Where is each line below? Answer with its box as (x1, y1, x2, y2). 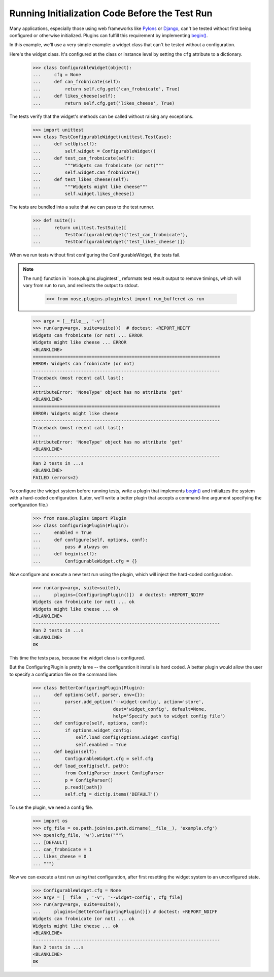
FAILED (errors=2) (32, 475, 79, 480)
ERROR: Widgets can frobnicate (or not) (32, 361, 134, 367)
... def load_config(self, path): (32, 763, 129, 769)
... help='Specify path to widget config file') (32, 713, 226, 719)
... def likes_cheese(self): (32, 93, 116, 99)
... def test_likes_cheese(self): (32, 177, 129, 182)
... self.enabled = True (32, 742, 127, 747)
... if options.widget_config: (32, 727, 132, 733)
